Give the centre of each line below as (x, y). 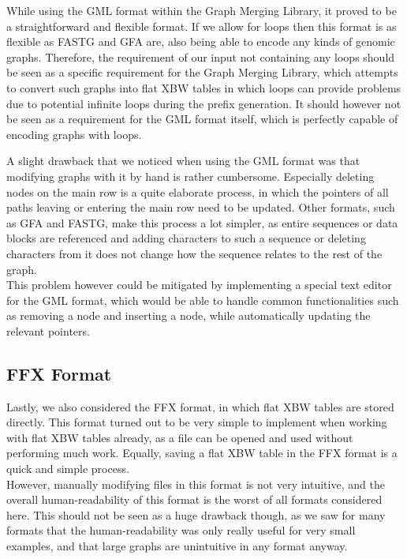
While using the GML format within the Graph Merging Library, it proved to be (202, 10)
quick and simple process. (68, 469)
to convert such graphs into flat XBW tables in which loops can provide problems (204, 87)
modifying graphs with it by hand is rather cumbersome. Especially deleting (190, 176)
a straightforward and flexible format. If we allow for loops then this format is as (202, 26)
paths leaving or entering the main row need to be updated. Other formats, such (201, 207)
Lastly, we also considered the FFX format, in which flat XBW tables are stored (200, 406)
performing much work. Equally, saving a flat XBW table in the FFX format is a (202, 453)
